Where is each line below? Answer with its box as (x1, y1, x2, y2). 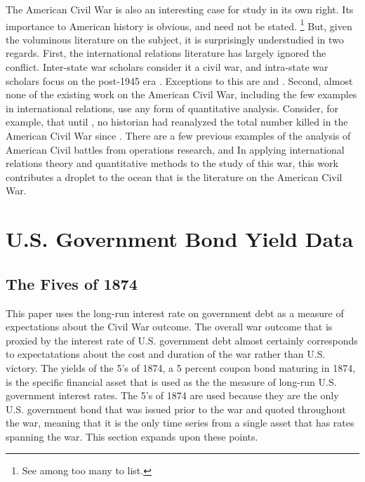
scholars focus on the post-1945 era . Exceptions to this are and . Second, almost (6, 73, 353, 88)
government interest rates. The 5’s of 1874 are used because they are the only (6, 388, 339, 403)
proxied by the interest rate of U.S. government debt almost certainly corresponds (6, 333, 358, 347)
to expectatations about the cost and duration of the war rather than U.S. (6, 347, 326, 361)
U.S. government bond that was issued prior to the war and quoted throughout (6, 401, 346, 416)
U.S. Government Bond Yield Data (6, 225, 354, 253)
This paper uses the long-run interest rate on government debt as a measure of (6, 305, 344, 320)
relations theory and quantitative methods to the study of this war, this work (6, 156, 338, 170)
